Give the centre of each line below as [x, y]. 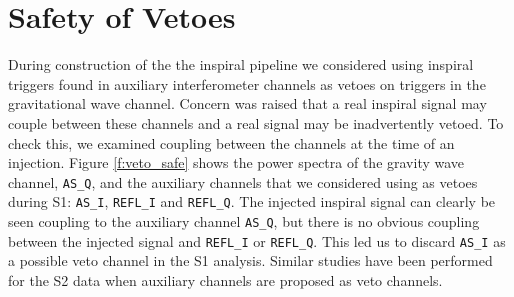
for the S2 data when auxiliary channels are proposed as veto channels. [225, 279]
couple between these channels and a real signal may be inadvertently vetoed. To [256, 122]
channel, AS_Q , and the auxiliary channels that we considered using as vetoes [243, 181]
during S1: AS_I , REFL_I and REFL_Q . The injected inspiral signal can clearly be [252, 201]
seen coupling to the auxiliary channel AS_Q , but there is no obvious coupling [244, 221]
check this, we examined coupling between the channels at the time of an [231, 142]
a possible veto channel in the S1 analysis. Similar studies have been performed [250, 260]
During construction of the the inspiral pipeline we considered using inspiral [241, 64]
